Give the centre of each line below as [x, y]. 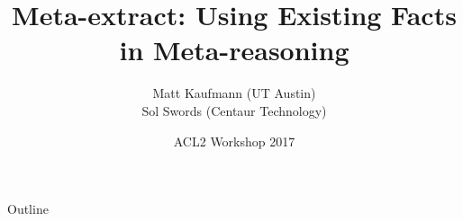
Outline [28, 209]
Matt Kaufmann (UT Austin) [234, 93]
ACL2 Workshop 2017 [234, 141]
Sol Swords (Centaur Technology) [234, 110]
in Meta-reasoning [234, 50]
